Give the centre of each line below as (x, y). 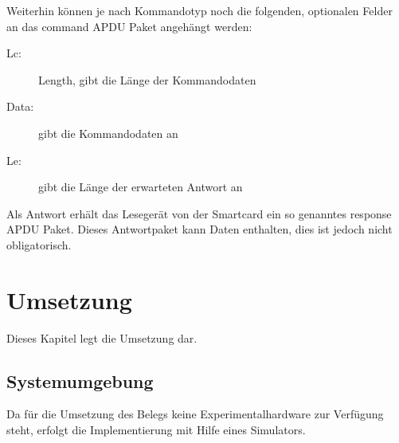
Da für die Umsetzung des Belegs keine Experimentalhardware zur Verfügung (195, 414)
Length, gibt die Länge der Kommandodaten (147, 79)
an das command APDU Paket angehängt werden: (129, 26)
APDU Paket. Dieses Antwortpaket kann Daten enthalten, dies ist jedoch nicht (199, 229)
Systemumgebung (80, 380)
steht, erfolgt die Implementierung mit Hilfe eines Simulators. (156, 430)
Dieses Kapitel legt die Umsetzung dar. (102, 337)
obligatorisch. (39, 244)
